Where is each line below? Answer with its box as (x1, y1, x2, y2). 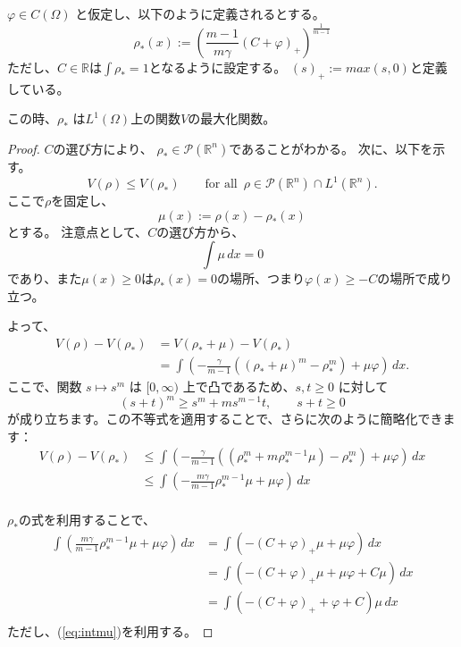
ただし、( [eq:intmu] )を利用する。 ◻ (7, 622, 214, 641)
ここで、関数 (7, 377, 82, 396)
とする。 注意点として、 (7, 222, 148, 240)
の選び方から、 (156, 222, 245, 240)
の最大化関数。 (188, 109, 276, 128)
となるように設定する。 (148, 57, 287, 76)
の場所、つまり (216, 269, 305, 288)
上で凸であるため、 (182, 377, 296, 396)
